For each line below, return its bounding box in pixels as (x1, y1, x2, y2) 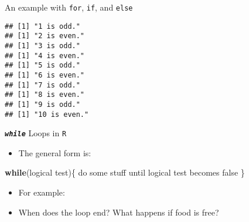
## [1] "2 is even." (5, 32, 85, 41)
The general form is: (18, 146, 91, 159)
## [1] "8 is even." (5, 90, 85, 99)
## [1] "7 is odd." (5, 80, 80, 89)
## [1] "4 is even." (5, 51, 85, 60)
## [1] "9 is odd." (5, 100, 80, 109)
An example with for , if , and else (5, 1, 133, 13)
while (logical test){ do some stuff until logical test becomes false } (5, 166, 245, 179)
